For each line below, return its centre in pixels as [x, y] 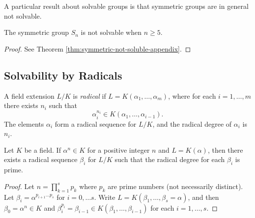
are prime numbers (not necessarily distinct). [175, 186]
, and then [203, 197]
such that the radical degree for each [170, 159]
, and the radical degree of [192, 123]
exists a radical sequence [41, 159]
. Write [105, 197]
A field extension [29, 95]
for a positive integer [118, 150]
